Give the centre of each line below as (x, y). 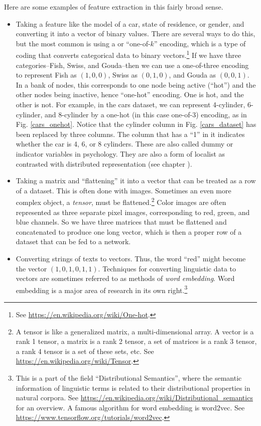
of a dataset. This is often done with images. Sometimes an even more (123, 190)
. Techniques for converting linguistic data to (167, 268)
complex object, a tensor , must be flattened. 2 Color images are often (121, 201)
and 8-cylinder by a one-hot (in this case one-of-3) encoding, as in (146, 114)
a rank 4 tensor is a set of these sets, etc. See (85, 351)
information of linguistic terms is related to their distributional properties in (133, 387)
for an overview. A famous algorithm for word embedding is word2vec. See (130, 407)
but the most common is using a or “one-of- (83, 43)
